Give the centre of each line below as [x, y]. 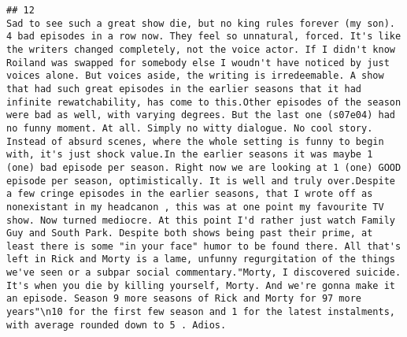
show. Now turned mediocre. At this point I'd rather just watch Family [201, 220]
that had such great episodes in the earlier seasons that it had [184, 89]
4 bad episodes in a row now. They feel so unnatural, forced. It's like [204, 37]
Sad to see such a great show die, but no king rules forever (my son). [201, 23]
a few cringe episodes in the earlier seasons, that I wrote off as [190, 194]
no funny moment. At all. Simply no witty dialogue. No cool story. [190, 128]
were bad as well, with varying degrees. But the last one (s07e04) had [201, 115]
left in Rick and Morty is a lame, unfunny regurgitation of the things [201, 259]
